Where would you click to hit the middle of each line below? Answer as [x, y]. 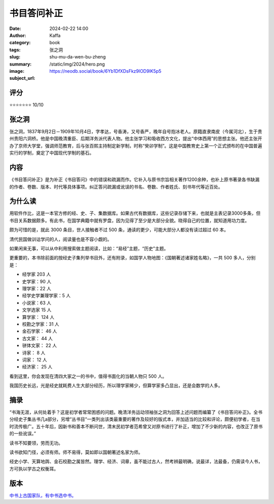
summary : [21, 64]
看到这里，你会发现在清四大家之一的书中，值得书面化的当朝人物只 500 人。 [88, 376]
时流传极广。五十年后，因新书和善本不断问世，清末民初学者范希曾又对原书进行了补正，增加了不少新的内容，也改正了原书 [136, 426]
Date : [15, 28]
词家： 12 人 [35, 360]
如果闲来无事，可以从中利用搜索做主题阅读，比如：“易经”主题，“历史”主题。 [89, 249]
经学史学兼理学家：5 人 [46, 295]
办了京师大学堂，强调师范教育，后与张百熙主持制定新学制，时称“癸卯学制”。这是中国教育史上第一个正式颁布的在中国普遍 [136, 145]
